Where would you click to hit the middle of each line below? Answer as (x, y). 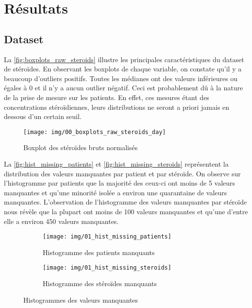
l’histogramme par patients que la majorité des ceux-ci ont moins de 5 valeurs (120, 183)
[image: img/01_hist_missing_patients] (107, 237)
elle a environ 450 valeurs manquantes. (61, 221)
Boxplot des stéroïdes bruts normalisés (81, 147)
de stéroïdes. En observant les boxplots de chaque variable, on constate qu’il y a (123, 69)
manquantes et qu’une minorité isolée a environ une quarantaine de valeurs (116, 192)
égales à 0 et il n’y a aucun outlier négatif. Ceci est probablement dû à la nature (124, 88)
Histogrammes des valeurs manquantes (81, 299)
